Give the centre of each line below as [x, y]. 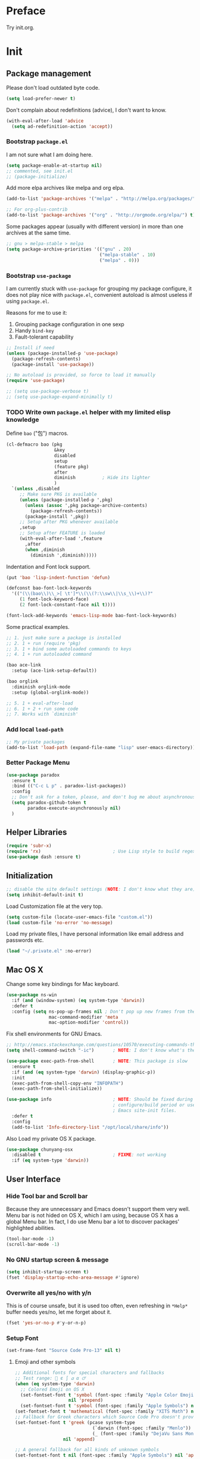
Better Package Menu [38, 763]
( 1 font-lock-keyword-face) [54, 599]
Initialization [30, 876]
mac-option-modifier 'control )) [89, 1023]
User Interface [34, 1179]
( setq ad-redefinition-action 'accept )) [62, 126]
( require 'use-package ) [36, 381]
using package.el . [28, 301]
